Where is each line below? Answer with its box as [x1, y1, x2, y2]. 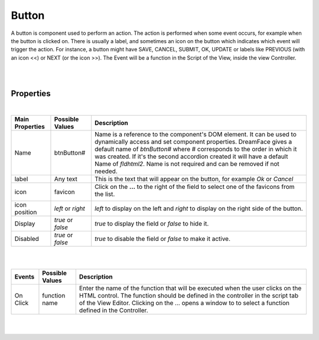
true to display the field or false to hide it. [95, 219, 209, 227]
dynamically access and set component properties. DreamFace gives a [95, 138, 292, 146]
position [14, 208, 37, 216]
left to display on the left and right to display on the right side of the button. [95, 204, 304, 212]
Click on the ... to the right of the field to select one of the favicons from [95, 182, 295, 191]
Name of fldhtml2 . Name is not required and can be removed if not [95, 159, 280, 168]
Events [14, 272, 35, 280]
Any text [54, 175, 78, 183]
